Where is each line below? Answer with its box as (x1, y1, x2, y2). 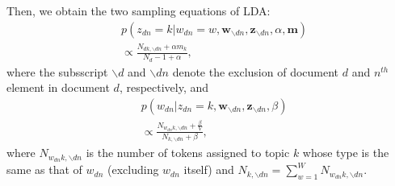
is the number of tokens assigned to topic (86, 144, 290, 161)
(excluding (107, 161, 159, 178)
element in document (6, 79, 110, 96)
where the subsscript (6, 63, 108, 80)
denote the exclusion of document (172, 63, 339, 80)
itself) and (183, 161, 234, 178)
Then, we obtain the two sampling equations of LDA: (6, 2, 271, 19)
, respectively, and (119, 79, 209, 96)
